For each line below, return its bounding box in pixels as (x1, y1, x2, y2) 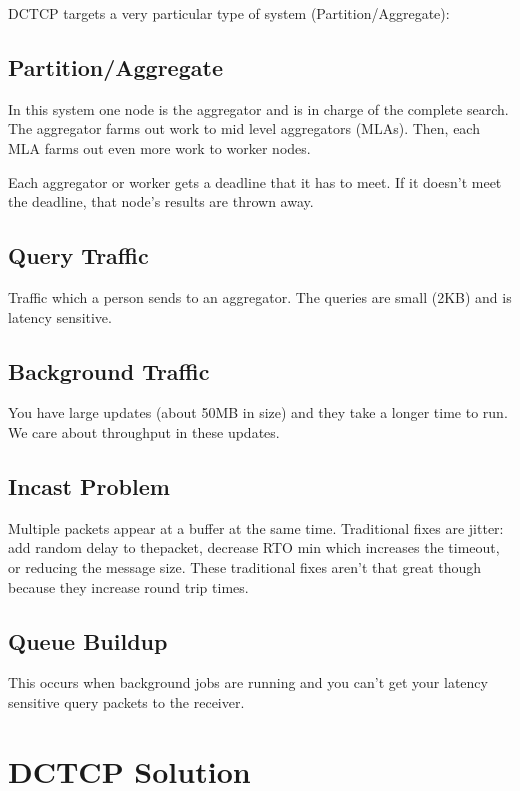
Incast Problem (8, 470, 170, 501)
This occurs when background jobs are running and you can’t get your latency (8, 672, 488, 693)
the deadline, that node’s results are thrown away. (8, 191, 314, 212)
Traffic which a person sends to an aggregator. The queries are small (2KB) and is (8, 286, 512, 307)
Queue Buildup (8, 625, 168, 656)
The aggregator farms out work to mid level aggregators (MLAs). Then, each (8, 118, 480, 139)
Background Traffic (8, 355, 210, 386)
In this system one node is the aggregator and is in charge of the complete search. (8, 98, 509, 119)
